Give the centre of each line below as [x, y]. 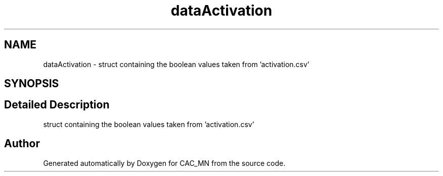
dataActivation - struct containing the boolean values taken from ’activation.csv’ [176, 64]
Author [22, 144]
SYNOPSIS [32, 84]
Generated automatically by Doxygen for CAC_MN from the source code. [164, 163]
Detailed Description [57, 105]
